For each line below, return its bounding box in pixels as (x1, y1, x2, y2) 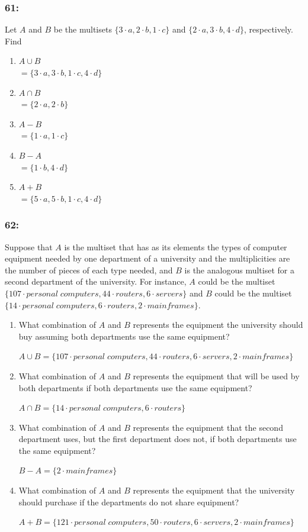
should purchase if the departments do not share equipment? (18, 495, 239, 508)
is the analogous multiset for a (184, 263, 294, 276)
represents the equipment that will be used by (133, 369, 300, 382)
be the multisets (53, 23, 112, 36)
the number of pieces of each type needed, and (5, 263, 173, 276)
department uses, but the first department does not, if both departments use (18, 433, 297, 445)
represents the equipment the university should (133, 318, 303, 331)
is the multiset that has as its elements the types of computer (64, 240, 287, 253)
